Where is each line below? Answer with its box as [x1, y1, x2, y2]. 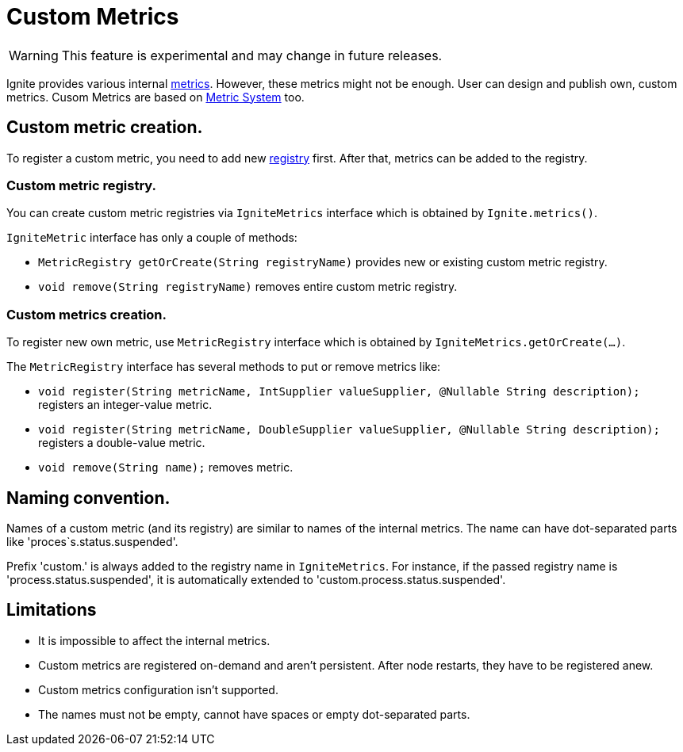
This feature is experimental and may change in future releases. [61, 47, 443, 63]
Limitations [6, 600, 97, 620]
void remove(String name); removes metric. [38, 460, 294, 475]
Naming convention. [6, 487, 171, 508]
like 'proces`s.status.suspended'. [6, 534, 178, 548]
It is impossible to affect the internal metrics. [38, 633, 271, 647]
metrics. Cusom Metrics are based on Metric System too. [6, 90, 305, 104]
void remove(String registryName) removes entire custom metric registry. [38, 280, 458, 294]
